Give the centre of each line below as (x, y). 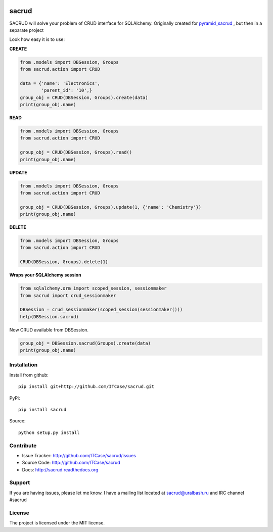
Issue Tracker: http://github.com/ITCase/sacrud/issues (79, 455)
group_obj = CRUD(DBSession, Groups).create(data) (84, 98)
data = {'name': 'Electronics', (60, 83)
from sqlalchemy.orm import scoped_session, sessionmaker (93, 288)
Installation (24, 365)
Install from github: (29, 375)
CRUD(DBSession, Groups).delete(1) (64, 262)
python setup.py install (49, 432)
